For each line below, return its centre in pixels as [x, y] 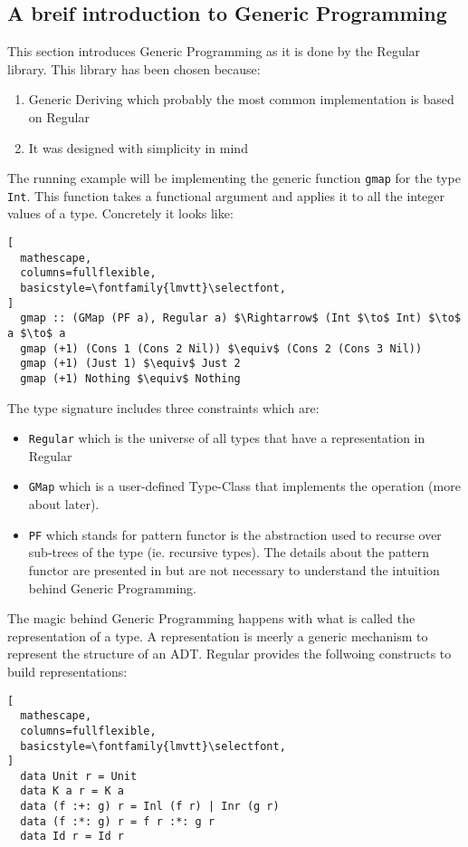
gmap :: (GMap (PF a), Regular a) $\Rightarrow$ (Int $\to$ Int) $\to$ [241, 318]
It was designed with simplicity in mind [138, 147]
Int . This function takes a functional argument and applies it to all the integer [226, 195]
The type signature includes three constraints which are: [163, 407]
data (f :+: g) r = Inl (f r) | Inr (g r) [150, 807]
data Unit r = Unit [79, 776]
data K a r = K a [72, 791]
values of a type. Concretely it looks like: [120, 213]
